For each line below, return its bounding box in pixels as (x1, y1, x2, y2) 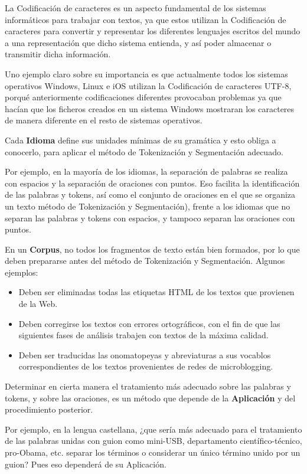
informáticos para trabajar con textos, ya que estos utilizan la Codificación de (5, 13, 286, 25)
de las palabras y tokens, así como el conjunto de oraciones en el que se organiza (5, 188, 296, 201)
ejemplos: (5, 266, 38, 278)
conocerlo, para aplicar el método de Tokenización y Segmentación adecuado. (5, 145, 283, 158)
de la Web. (18, 298, 58, 310)
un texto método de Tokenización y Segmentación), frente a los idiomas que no (5, 200, 290, 212)
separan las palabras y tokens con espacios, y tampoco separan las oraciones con (5, 211, 295, 224)
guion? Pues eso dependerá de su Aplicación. (5, 457, 166, 470)
